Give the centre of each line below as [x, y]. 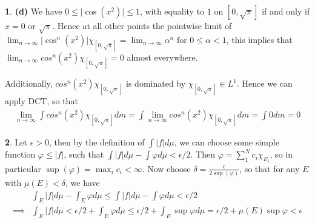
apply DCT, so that [41, 101]
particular [23, 168]
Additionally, [29, 83]
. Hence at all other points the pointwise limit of [142, 25]
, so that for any [270, 168]
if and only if [286, 11]
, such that [84, 154]
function [20, 154]
